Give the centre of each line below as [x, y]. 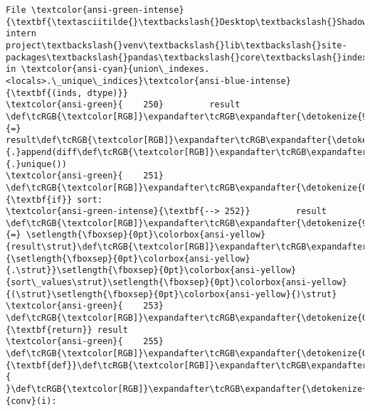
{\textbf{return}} [49, 330]
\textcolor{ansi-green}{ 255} [85, 342]
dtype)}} [107, 93]
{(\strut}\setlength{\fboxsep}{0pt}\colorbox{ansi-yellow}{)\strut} [171, 294]
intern [21, 34]
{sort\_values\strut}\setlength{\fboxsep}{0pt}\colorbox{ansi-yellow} [176, 283]
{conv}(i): [31, 401]
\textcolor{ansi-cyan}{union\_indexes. [115, 69]
